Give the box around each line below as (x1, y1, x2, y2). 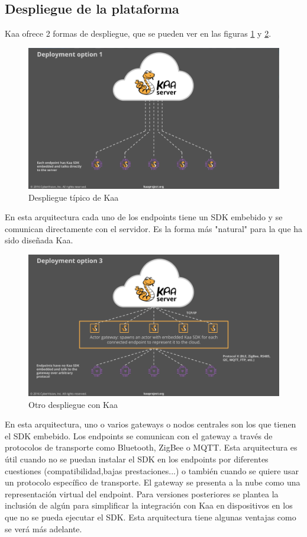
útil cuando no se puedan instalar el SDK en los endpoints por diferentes (5, 452, 269, 465)
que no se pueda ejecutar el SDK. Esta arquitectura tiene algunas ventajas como (5, 510, 296, 523)
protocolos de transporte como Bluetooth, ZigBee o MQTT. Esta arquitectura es (5, 441, 298, 454)
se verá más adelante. (5, 522, 82, 535)
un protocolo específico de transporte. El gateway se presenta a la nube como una (5, 476, 300, 488)
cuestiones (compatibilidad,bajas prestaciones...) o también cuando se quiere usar (5, 464, 299, 477)
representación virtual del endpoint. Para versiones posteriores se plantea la (5, 487, 279, 500)
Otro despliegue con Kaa (28, 398, 118, 410)
